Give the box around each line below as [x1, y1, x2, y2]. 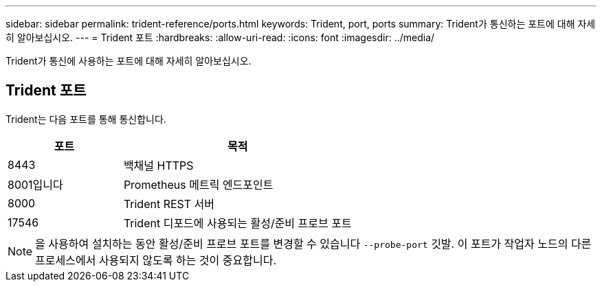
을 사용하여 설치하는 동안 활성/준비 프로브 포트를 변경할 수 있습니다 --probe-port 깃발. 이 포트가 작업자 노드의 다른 [35, 236, 592, 251]
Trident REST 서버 [123, 196, 215, 211]
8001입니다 [8, 177, 63, 192]
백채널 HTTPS [123, 158, 194, 172]
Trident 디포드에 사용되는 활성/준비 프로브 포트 [123, 216, 352, 230]
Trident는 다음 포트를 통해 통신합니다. [5, 113, 166, 125]
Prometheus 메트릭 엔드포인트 [123, 177, 274, 192]
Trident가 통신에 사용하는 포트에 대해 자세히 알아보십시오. [5, 55, 252, 67]
